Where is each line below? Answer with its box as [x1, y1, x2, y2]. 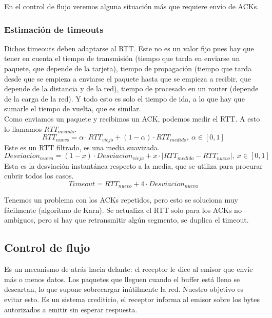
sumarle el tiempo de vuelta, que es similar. [4, 103, 141, 114]
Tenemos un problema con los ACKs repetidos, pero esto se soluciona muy [4, 194, 238, 205]
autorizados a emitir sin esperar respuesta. [4, 304, 138, 314]
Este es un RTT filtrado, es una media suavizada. [4, 142, 160, 152]
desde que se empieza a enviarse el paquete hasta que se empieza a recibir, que [4, 73, 251, 84]
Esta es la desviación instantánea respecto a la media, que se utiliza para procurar [4, 160, 263, 171]
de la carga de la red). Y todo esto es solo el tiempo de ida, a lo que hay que [4, 93, 245, 104]
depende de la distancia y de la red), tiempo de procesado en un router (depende [4, 83, 259, 94]
